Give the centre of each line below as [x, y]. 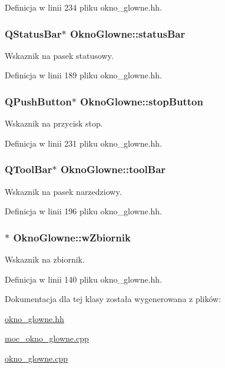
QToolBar [29, 169]
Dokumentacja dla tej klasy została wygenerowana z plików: [113, 299]
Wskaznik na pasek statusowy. [59, 55]
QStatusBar [33, 33]
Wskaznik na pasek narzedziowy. [63, 191]
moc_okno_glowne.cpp [47, 338]
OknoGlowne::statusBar [128, 33]
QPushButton [38, 101]
